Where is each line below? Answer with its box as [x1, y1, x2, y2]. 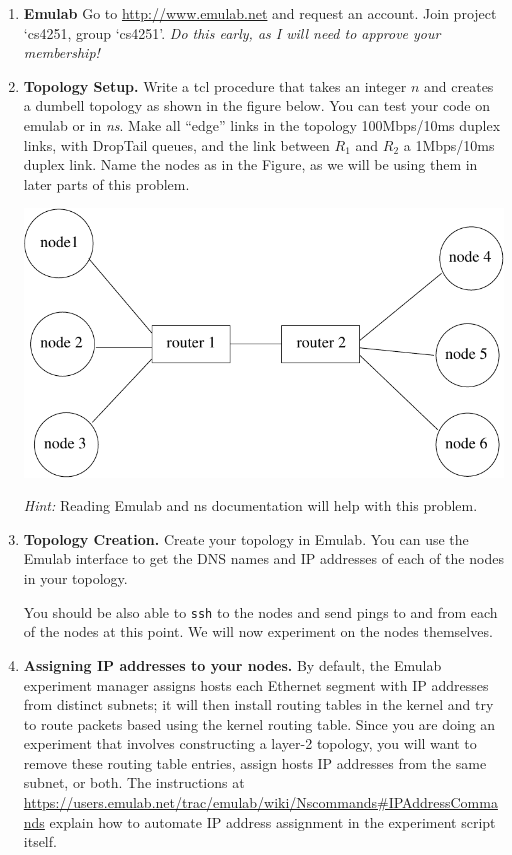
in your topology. [23, 568, 128, 589]
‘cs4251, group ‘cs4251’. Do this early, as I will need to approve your [23, 22, 441, 43]
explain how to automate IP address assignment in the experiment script [49, 811, 496, 832]
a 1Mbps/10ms [403, 134, 495, 155]
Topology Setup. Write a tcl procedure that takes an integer [23, 75, 407, 96]
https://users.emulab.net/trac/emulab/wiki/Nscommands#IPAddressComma [23, 792, 498, 813]
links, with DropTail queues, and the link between [23, 134, 330, 155]
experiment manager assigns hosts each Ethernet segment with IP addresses [23, 674, 489, 695]
